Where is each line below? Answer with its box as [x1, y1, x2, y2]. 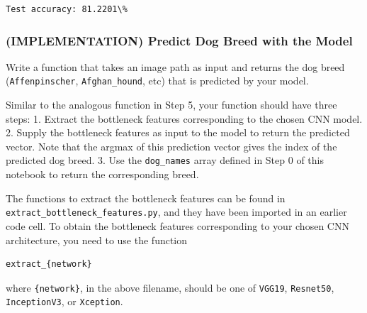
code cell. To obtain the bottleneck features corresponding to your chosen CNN [6, 218, 349, 233]
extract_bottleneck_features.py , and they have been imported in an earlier [6, 204, 347, 219]
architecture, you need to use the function [6, 232, 188, 247]
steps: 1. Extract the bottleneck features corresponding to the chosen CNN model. [6, 111, 363, 126]
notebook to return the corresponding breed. [6, 167, 199, 182]
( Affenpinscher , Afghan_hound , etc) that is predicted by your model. [6, 73, 309, 88]
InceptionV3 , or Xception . [6, 294, 123, 309]
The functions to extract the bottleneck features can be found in [6, 190, 286, 205]
